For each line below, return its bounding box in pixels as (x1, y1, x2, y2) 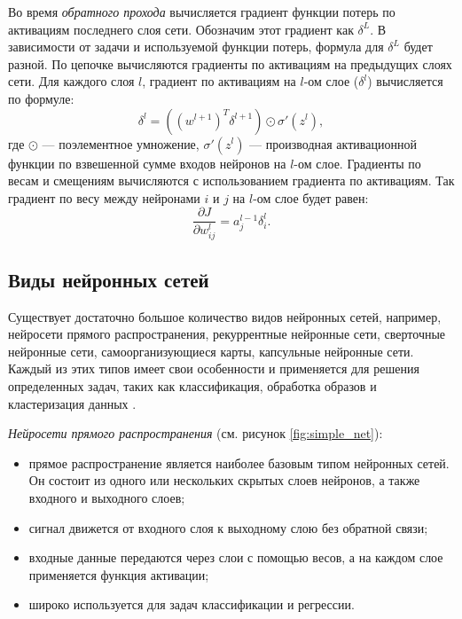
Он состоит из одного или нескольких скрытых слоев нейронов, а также (28, 471, 420, 490)
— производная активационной (249, 134, 417, 153)
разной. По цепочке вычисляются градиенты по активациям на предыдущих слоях (8, 54, 452, 73)
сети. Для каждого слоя (8, 72, 135, 90)
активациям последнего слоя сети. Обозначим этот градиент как (8, 20, 354, 38)
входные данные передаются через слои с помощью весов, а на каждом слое (28, 548, 443, 567)
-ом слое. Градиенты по (294, 153, 421, 172)
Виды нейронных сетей (8, 265, 209, 293)
